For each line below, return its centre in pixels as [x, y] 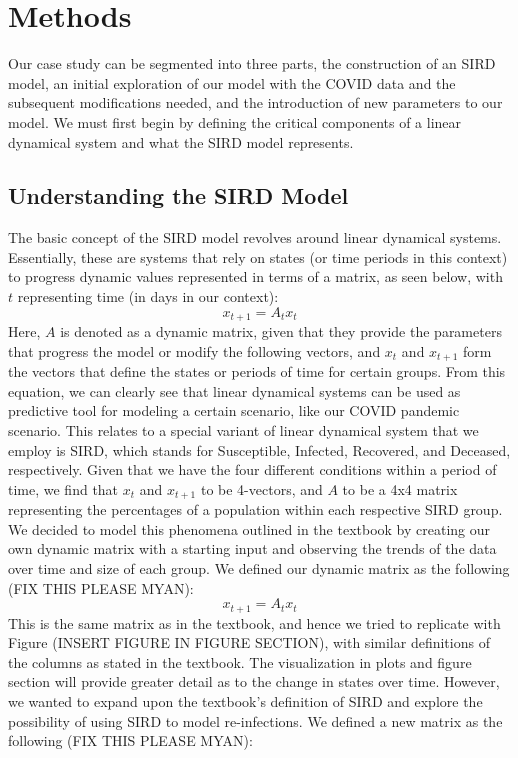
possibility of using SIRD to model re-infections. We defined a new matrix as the [255, 720]
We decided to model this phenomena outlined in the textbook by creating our [249, 528]
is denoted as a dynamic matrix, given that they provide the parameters [281, 331]
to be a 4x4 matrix [400, 488]
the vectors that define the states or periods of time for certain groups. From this [257, 371]
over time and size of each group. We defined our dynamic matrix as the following [259, 567]
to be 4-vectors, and [261, 488]
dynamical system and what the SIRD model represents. [181, 141]
